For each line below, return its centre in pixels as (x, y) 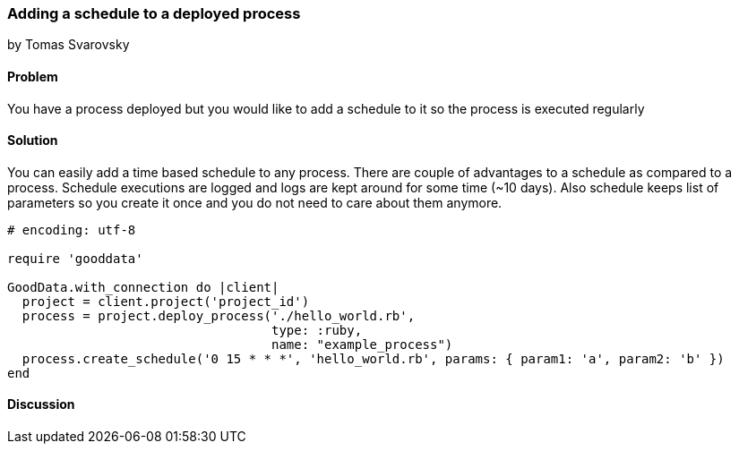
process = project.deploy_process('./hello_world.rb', (219, 315)
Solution (33, 140)
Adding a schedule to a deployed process (154, 13)
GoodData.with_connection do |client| (143, 287)
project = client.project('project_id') (166, 301)
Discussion (41, 404)
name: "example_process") (362, 344)
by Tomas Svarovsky (69, 45)
